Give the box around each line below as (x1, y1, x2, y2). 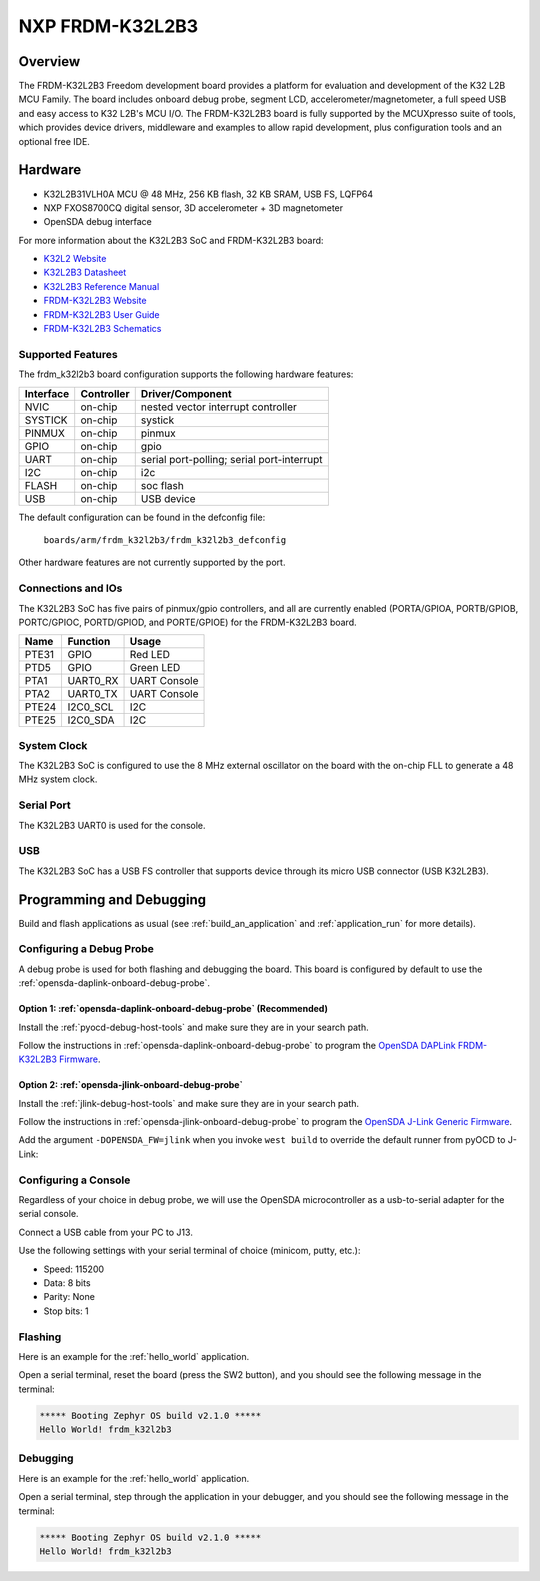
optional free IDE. (18, 135, 90, 147)
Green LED (129, 661, 181, 675)
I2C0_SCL (67, 700, 114, 714)
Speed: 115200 (43, 1263, 105, 1275)
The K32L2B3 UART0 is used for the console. (18, 819, 206, 831)
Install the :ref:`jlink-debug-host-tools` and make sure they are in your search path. (18, 1097, 360, 1109)
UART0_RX (67, 674, 119, 688)
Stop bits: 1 (43, 1305, 89, 1317)
